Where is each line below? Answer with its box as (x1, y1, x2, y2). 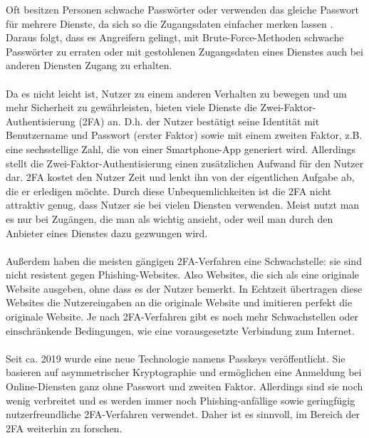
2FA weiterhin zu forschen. (6, 420, 123, 435)
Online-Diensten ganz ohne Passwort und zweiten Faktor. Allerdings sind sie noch (6, 379, 363, 394)
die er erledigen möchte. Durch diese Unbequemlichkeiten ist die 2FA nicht (6, 183, 332, 198)
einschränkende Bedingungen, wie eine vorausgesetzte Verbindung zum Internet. (6, 323, 355, 338)
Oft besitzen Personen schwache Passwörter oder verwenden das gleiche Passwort (6, 2, 360, 16)
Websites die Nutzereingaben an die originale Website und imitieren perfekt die (6, 295, 353, 310)
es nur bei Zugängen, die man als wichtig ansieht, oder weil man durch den (6, 211, 333, 226)
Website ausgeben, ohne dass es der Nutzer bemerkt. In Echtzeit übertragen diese (6, 281, 363, 296)
